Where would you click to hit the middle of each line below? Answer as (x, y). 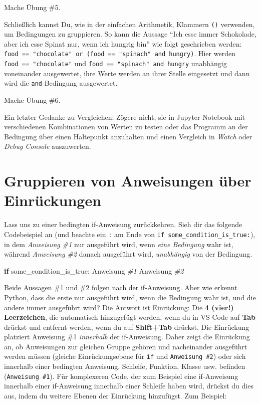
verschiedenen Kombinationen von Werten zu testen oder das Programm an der (126, 127)
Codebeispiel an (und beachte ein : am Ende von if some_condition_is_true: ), (130, 234)
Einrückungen (53, 200)
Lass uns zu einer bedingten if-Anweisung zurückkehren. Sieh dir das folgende (123, 224)
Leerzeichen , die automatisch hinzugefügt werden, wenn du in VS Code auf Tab (130, 317)
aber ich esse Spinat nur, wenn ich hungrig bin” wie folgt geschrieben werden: (123, 43)
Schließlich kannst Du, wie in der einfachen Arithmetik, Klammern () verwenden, (129, 24)
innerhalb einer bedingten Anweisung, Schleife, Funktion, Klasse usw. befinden (125, 366)
